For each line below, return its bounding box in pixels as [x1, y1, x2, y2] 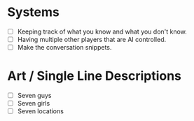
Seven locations [17, 107, 64, 115]
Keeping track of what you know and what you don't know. [17, 27, 187, 36]
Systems [7, 4, 60, 20]
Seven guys [17, 92, 52, 100]
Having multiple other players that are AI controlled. [17, 36, 167, 43]
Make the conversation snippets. [17, 43, 112, 52]
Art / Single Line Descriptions [7, 68, 182, 84]
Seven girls [17, 99, 50, 108]
